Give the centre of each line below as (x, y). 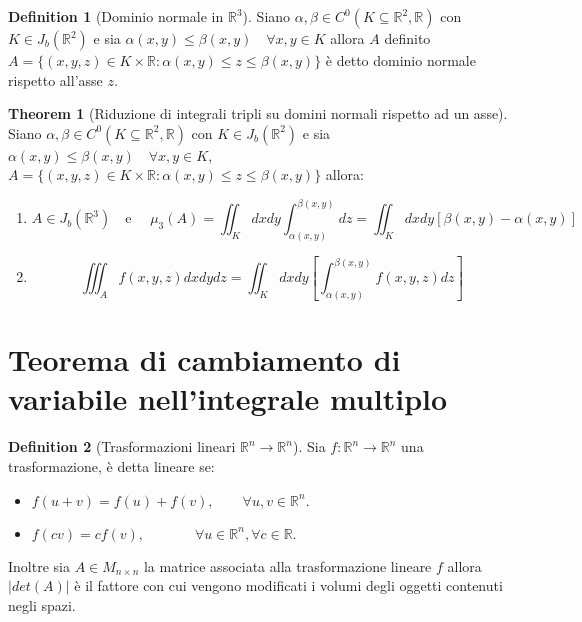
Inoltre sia (39, 565)
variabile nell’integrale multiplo (228, 398)
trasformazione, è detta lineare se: (111, 465)
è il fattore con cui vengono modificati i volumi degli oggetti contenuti (288, 585)
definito (407, 38)
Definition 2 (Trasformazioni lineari (122, 446)
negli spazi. (42, 604)
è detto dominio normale (400, 60)
